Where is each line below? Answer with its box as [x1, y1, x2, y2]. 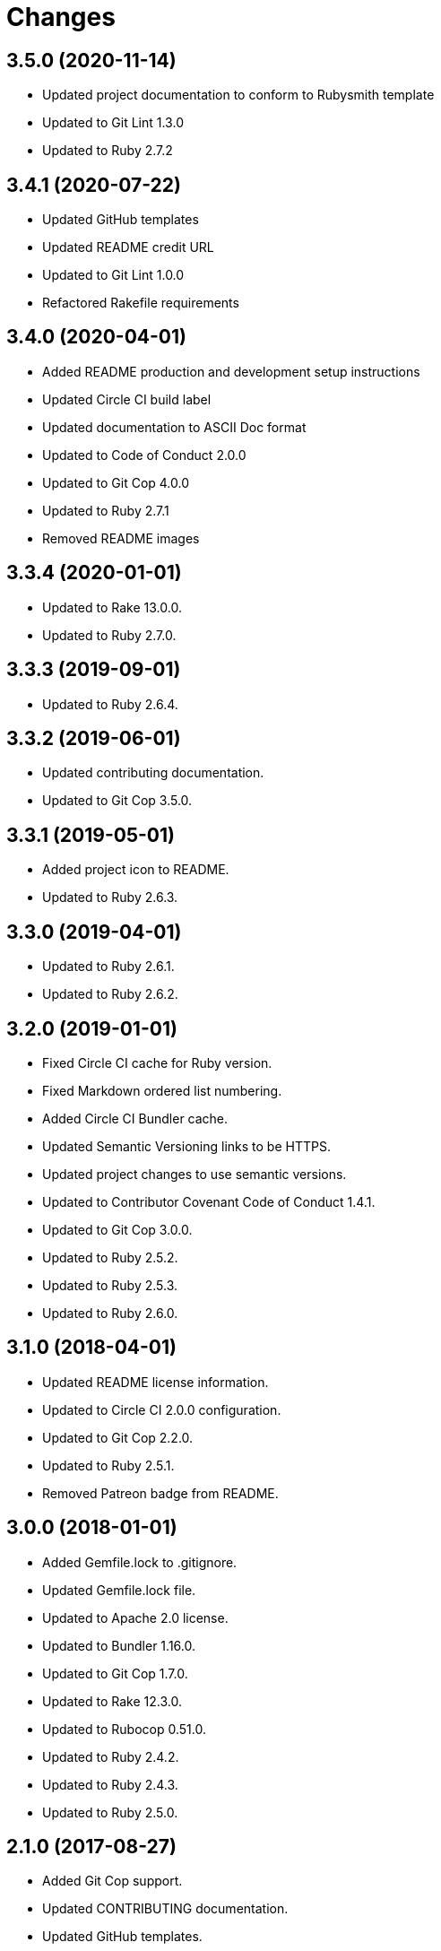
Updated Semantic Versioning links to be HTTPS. [42, 1138, 331, 1154]
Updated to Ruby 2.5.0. [42, 1804, 178, 1820]
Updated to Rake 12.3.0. [42, 1693, 182, 1709]
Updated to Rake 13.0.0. [42, 599, 182, 615]
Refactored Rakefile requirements [42, 295, 239, 311]
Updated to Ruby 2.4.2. [42, 1748, 179, 1765]
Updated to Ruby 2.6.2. [42, 986, 178, 1002]
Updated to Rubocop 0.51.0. [42, 1721, 206, 1737]
